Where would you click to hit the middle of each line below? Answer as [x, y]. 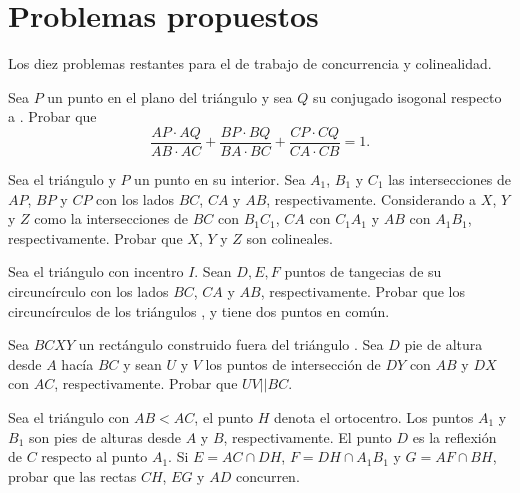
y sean [142, 363]
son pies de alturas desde [104, 436]
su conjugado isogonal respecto [407, 96]
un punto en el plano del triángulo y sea [170, 96]
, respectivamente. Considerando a [371, 198]
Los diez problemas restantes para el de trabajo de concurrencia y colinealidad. [250, 63]
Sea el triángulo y [62, 178]
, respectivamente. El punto [307, 436]
